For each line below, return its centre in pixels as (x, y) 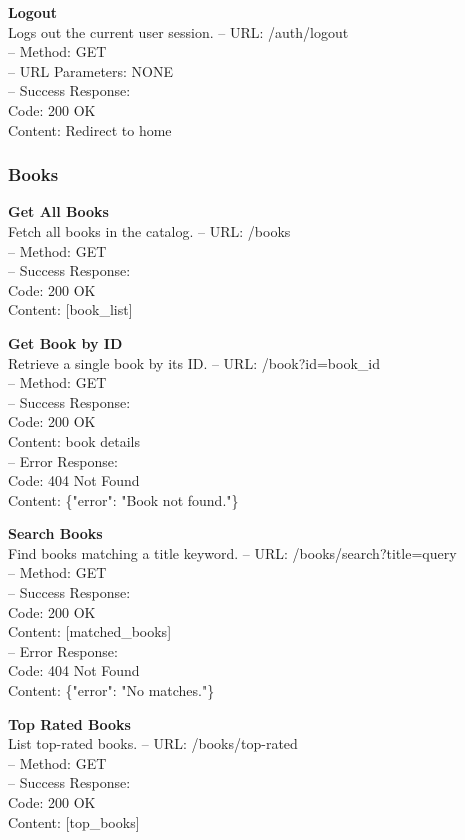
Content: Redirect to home (90, 129)
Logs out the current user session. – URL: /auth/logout (178, 31)
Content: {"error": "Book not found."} (123, 499)
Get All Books (58, 211)
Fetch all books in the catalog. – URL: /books (149, 230)
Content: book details (74, 440)
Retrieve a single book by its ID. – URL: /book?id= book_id (194, 362)
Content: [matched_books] (90, 631)
